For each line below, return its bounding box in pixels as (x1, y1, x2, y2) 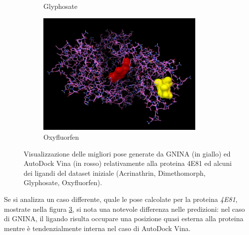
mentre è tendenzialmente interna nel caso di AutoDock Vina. (4, 223, 191, 233)
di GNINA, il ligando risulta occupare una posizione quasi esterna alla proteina (4, 213, 244, 224)
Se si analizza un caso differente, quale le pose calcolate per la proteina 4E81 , (4, 194, 238, 204)
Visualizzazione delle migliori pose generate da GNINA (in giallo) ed (24, 148, 231, 158)
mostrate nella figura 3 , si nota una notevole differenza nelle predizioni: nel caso (4, 203, 245, 214)
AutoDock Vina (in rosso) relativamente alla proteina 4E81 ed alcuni (24, 158, 232, 168)
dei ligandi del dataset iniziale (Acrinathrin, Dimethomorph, (24, 167, 206, 178)
